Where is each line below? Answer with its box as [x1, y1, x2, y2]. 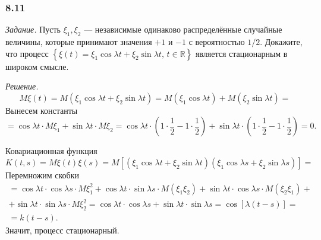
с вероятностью [188, 36, 245, 48]
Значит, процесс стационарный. [5, 223, 119, 236]
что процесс [5, 47, 49, 59]
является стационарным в [195, 47, 288, 59]
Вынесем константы [5, 104, 78, 116]
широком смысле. [5, 60, 69, 72]
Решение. [5, 80, 39, 92]
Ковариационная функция [5, 145, 97, 157]
